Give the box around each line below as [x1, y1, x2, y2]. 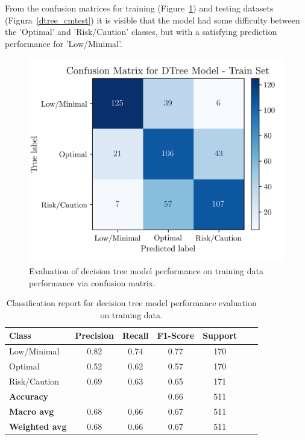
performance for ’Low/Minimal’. [5, 37, 122, 49]
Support [203, 329, 237, 342]
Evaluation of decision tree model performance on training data [29, 265, 263, 277]
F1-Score [157, 329, 195, 342]
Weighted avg [9, 420, 67, 432]
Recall [122, 329, 149, 342]
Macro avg [9, 404, 54, 417]
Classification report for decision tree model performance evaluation [6, 297, 257, 309]
